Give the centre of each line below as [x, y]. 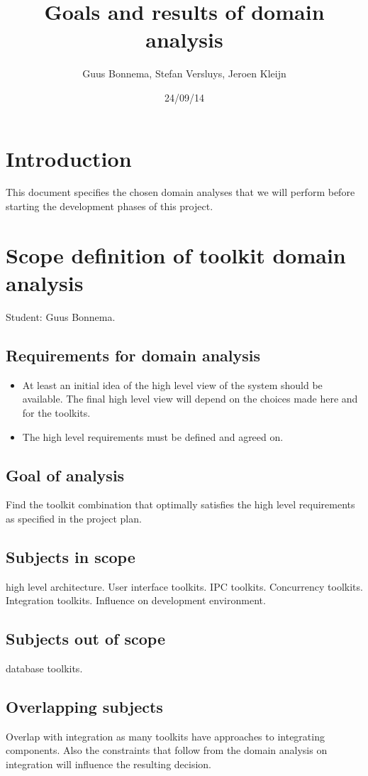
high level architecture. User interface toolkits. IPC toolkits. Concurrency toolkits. [184, 586]
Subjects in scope [71, 556]
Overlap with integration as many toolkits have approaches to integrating [165, 736]
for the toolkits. [56, 412]
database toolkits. [44, 668]
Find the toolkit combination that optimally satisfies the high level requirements [180, 504]
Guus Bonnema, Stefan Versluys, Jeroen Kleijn [184, 73]
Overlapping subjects [84, 707]
